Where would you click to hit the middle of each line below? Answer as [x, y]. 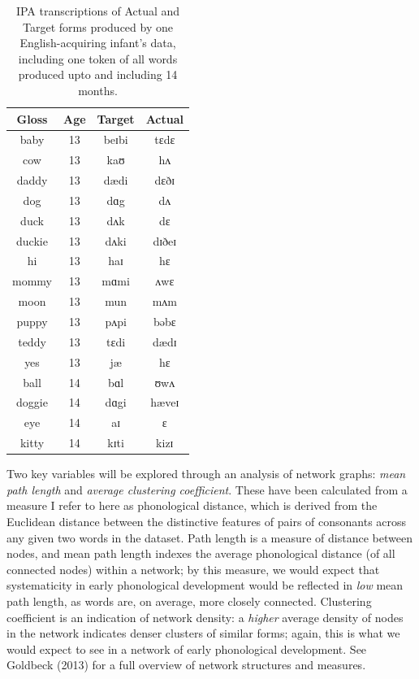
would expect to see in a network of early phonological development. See [187, 649]
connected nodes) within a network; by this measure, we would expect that [193, 569]
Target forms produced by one [98, 26]
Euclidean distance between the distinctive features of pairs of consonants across [207, 521]
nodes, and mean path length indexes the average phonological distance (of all [201, 553]
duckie [32, 240]
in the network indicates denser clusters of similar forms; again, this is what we [203, 633]
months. [98, 90]
